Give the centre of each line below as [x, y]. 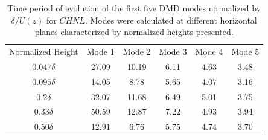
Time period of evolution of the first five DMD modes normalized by [134, 8]
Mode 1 [101, 52]
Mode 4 [209, 52]
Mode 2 [137, 52]
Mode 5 [245, 52]
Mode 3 [173, 52]
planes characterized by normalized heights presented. [134, 32]
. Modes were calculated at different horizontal [171, 20]
